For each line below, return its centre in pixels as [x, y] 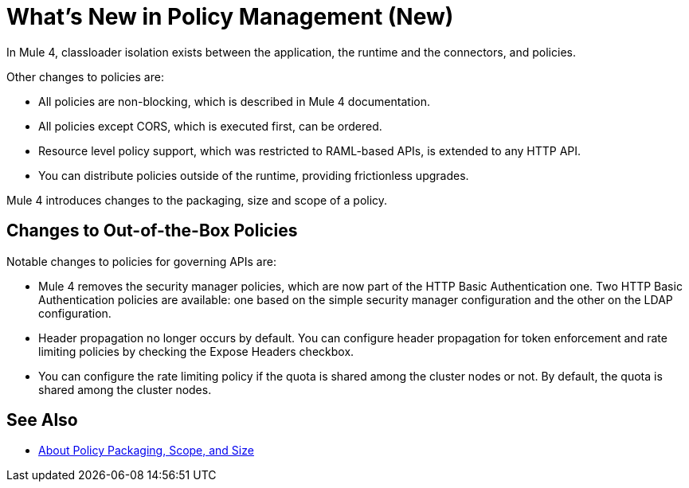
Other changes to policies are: [85, 76]
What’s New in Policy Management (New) [230, 17]
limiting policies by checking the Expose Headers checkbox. [196, 351]
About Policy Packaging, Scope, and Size [146, 451]
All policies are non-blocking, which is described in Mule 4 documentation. [234, 101]
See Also [42, 420]
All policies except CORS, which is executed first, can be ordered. [210, 126]
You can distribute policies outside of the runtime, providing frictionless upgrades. [254, 175]
